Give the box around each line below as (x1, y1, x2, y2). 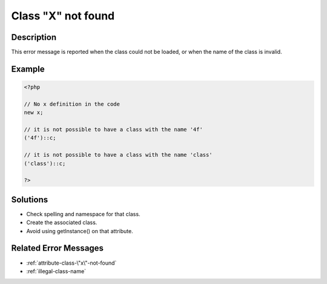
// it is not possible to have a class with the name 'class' (24, 151, 213, 159)
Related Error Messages (11, 243, 104, 254)
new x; (24, 109, 44, 116)
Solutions (11, 194, 48, 205)
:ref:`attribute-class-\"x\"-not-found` (26, 259, 117, 266)
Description (11, 32, 57, 42)
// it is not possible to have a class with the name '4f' (24, 126, 203, 133)
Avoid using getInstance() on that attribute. (26, 227, 133, 234)
